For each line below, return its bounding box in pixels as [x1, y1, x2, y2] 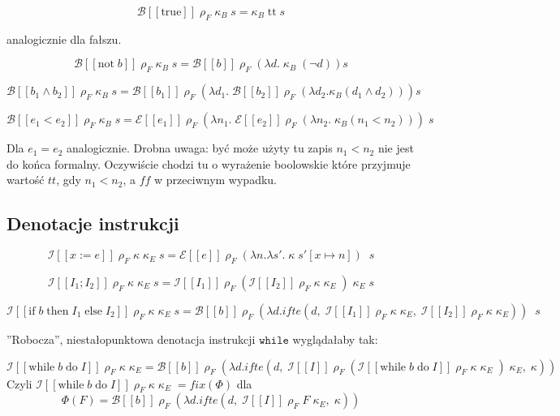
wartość [6, 171, 45, 188]
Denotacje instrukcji [6, 211, 179, 236]
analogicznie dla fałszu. [6, 30, 122, 47]
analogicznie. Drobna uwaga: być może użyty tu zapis [67, 139, 333, 157]
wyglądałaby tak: [292, 330, 378, 347]
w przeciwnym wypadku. [154, 171, 277, 188]
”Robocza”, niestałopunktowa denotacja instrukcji [6, 330, 256, 347]
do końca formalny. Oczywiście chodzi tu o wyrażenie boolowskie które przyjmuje [6, 155, 411, 172]
